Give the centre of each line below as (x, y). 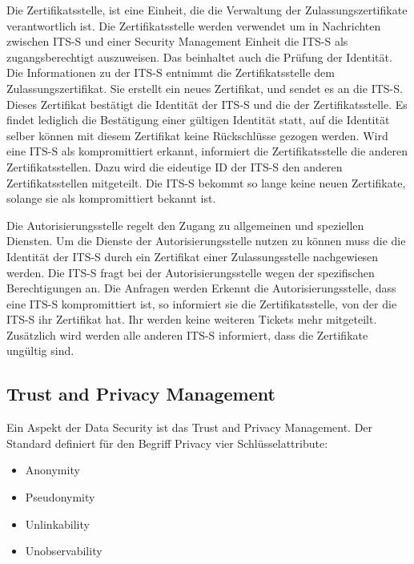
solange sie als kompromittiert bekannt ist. (111, 198)
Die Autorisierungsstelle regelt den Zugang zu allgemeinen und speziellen (185, 225)
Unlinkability (57, 524)
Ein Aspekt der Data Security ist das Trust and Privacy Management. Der (190, 427)
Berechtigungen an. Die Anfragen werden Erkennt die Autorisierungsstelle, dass (201, 288)
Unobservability (64, 551)
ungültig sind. (40, 350)
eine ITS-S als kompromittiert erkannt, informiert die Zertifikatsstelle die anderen (207, 151)
